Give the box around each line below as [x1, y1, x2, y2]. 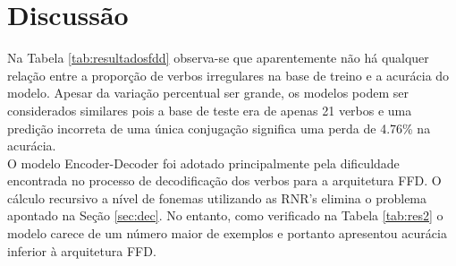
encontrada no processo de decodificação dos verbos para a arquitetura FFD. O [7, 171, 442, 190]
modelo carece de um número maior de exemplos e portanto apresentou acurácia [7, 224, 447, 243]
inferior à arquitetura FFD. [7, 241, 156, 260]
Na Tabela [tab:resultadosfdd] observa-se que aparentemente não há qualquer [7, 48, 429, 67]
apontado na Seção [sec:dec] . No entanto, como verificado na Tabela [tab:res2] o [7, 206, 443, 225]
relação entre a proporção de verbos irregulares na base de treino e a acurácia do [7, 65, 450, 84]
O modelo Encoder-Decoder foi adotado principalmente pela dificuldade [7, 153, 400, 172]
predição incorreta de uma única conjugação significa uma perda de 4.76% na [7, 118, 431, 137]
